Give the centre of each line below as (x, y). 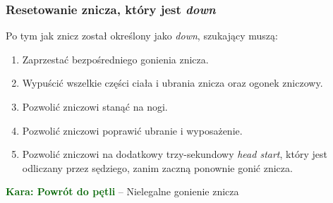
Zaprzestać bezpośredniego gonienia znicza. (115, 59)
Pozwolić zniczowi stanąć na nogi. (95, 106)
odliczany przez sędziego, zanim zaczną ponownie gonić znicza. (157, 167)
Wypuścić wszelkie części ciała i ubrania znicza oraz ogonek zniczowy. (172, 83)
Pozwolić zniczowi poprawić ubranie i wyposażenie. (132, 130)
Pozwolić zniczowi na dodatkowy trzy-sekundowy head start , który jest (175, 154)
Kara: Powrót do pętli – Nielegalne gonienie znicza (122, 191)
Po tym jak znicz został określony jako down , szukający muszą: (142, 36)
